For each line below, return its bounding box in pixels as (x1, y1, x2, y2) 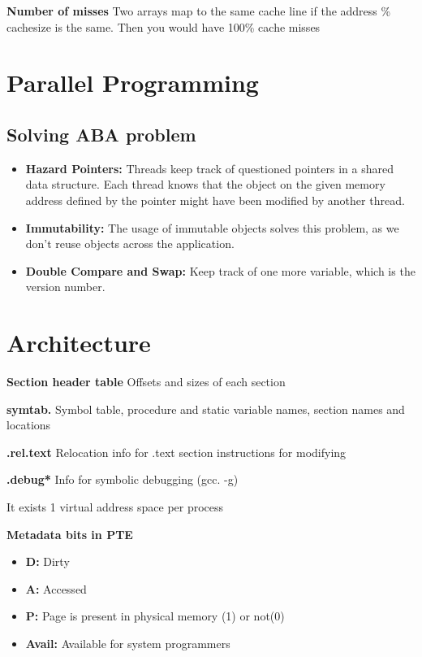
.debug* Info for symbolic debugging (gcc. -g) (6, 471, 239, 488)
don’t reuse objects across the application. (25, 235, 235, 252)
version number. (25, 278, 105, 295)
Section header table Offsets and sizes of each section (6, 373, 286, 390)
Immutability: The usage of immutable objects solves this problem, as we (25, 219, 399, 236)
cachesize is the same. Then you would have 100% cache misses (6, 18, 321, 35)
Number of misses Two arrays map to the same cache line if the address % (6, 2, 391, 19)
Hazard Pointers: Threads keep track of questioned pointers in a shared (25, 159, 394, 176)
